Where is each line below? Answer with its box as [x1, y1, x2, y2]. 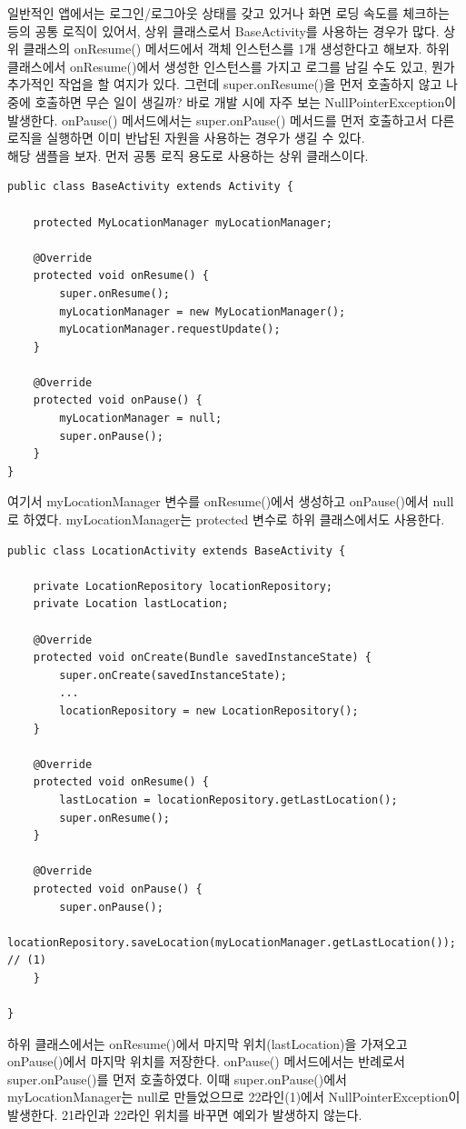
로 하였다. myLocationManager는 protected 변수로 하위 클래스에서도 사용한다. [7, 510, 445, 529]
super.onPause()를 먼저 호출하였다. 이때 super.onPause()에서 [7, 1069, 347, 1088]
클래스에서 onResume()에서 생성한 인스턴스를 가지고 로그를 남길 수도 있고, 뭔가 [7, 56, 455, 75]
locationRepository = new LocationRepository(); [59, 704, 359, 717]
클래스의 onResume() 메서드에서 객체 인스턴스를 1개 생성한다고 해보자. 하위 [23, 39, 450, 58]
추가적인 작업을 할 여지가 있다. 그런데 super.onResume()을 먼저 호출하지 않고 [7, 75, 442, 94]
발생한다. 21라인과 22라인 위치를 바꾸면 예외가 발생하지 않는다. [7, 1105, 362, 1124]
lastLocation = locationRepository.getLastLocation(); [59, 793, 398, 806]
